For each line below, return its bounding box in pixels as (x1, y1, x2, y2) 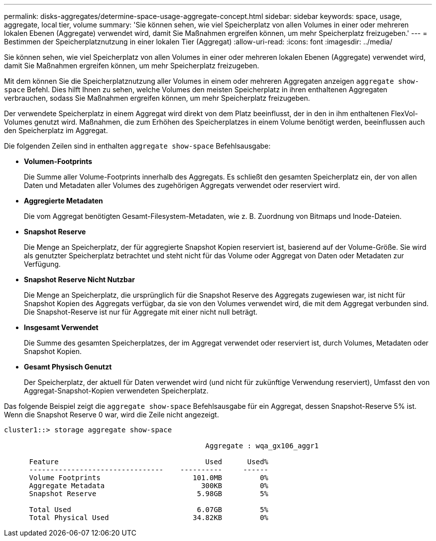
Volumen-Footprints (24, 157, 93, 166)
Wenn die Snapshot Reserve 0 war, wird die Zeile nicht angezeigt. (4, 410, 219, 419)
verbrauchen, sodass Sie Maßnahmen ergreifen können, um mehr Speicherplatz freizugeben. (4, 94, 310, 102)
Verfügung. (24, 260, 61, 268)
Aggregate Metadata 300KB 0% (29, 482, 269, 490)
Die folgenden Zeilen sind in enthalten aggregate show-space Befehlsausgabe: (4, 142, 271, 150)
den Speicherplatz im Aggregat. (4, 126, 108, 135)
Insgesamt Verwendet (24, 323, 99, 332)
